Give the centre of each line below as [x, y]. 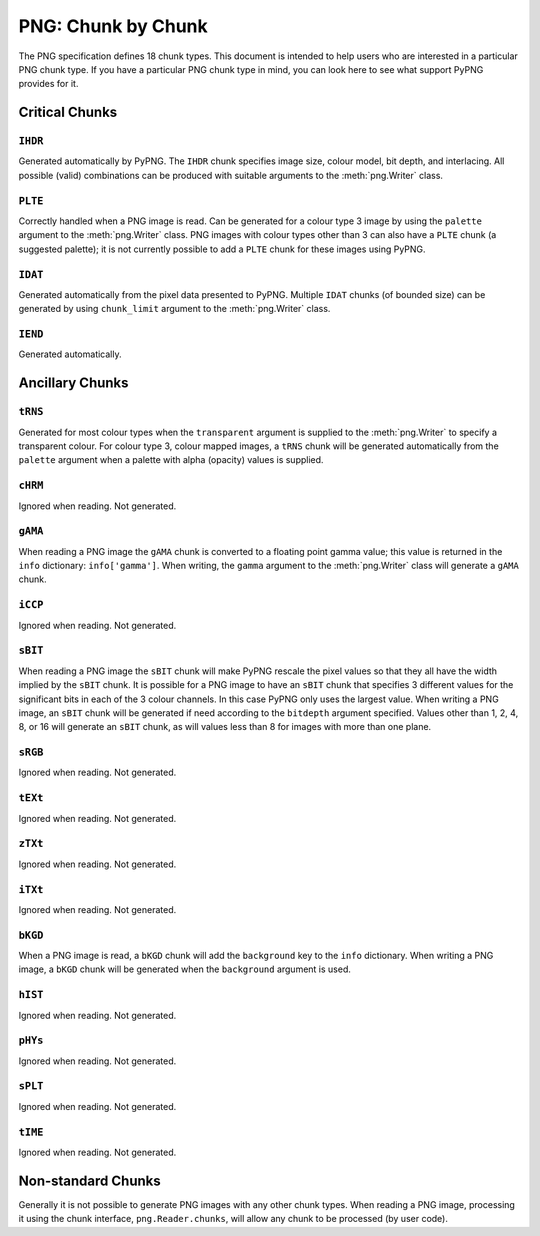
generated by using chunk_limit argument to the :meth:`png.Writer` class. [174, 309]
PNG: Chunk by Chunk [113, 26]
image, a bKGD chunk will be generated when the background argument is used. [185, 969]
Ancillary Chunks [73, 383]
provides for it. [48, 84]
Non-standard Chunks [89, 1180]
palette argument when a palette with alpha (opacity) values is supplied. [171, 460]
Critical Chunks [68, 112]
